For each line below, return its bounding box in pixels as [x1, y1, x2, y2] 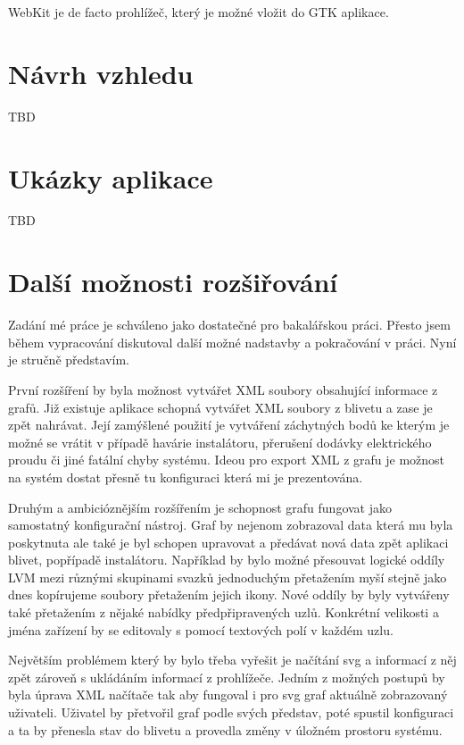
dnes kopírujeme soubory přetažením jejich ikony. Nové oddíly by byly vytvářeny [8, 585, 450, 604]
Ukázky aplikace [8, 159, 213, 196]
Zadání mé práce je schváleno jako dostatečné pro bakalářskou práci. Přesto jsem [8, 315, 451, 334]
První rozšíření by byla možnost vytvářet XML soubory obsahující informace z [8, 380, 438, 398]
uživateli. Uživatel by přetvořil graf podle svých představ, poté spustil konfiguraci [8, 703, 454, 722]
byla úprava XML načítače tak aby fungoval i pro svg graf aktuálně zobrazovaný [8, 685, 448, 704]
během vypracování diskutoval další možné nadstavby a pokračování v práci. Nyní [8, 332, 457, 351]
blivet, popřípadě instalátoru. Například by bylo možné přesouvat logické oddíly [8, 550, 445, 569]
